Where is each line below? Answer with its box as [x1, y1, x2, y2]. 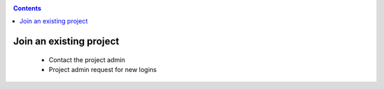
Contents [13, 4, 42, 12]
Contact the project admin [48, 55, 126, 64]
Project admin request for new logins [48, 66, 157, 74]
